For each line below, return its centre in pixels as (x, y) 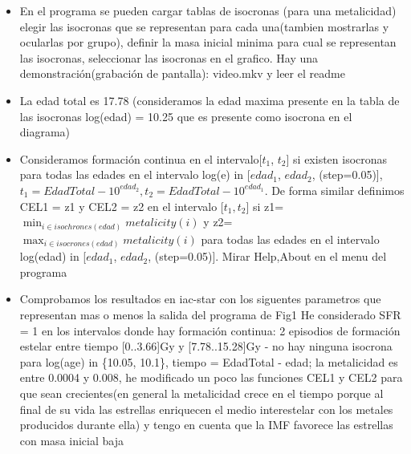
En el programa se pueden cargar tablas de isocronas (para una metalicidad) (208, 10)
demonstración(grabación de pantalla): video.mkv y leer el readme (182, 73)
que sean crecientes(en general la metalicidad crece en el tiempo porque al (201, 393)
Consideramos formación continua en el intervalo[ (141, 158)
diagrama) (45, 132)
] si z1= (265, 206)
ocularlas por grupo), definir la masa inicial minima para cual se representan (208, 42)
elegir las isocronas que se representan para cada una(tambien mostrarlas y (204, 26)
